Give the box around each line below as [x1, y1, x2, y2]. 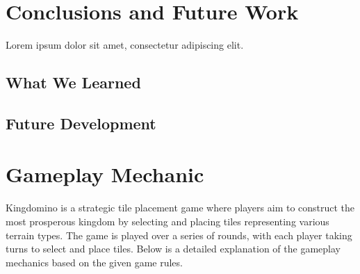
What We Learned [6, 72, 141, 93]
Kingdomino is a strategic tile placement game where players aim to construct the [6, 200, 355, 215]
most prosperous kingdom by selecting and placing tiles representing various [6, 214, 329, 228]
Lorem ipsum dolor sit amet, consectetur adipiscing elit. [6, 38, 244, 52]
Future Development [6, 112, 156, 134]
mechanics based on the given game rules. [6, 255, 183, 269]
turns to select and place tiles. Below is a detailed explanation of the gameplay [6, 241, 341, 256]
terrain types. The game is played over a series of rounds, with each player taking [6, 227, 352, 242]
